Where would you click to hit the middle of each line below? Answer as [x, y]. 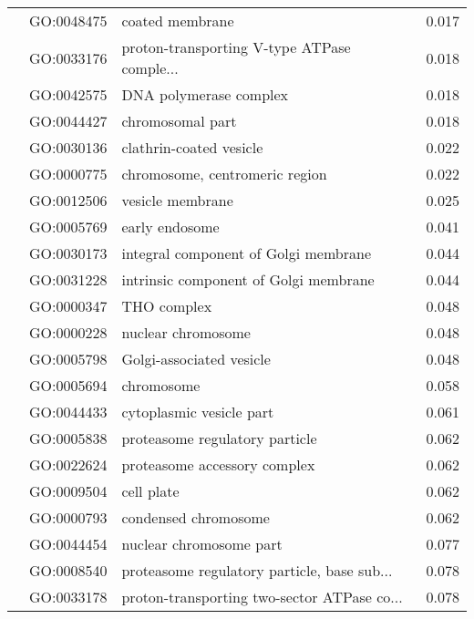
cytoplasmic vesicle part [198, 412]
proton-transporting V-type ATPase [236, 47]
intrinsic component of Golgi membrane [248, 279]
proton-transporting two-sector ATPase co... [262, 597]
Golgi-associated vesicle [196, 359]
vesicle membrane [177, 200]
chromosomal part [179, 121]
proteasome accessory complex [218, 464]
